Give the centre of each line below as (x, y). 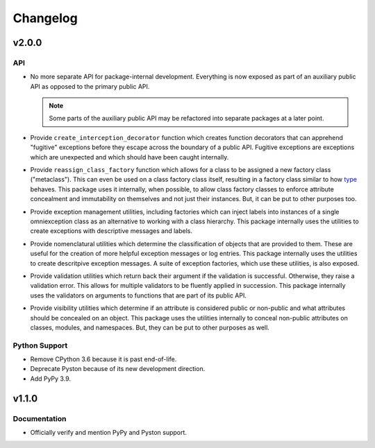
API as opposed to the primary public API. (90, 86)
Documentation (40, 418)
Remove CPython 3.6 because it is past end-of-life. (103, 359)
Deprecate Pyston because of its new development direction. (118, 369)
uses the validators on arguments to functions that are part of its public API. (138, 295)
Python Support (40, 345)
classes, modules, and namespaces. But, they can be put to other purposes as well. (150, 327)
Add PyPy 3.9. (50, 379)
